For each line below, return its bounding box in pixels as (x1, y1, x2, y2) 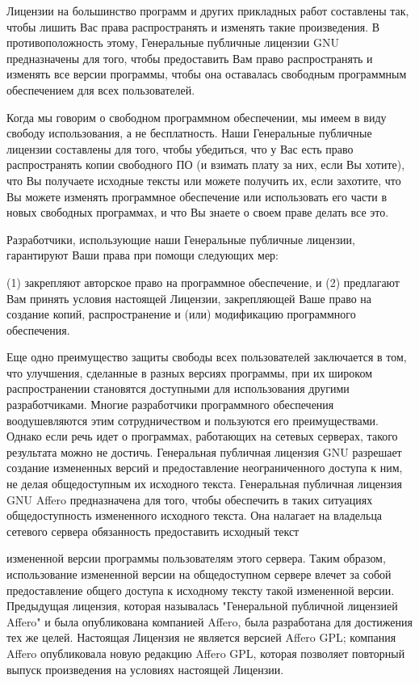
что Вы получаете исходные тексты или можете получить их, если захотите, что (6, 171, 401, 188)
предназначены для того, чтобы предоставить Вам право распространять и (6, 49, 373, 66)
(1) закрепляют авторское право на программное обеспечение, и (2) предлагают (6, 273, 400, 290)
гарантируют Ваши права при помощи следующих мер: (6, 247, 279, 264)
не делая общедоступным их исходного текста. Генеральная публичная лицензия (6, 475, 402, 492)
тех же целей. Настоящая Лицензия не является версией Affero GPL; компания (6, 629, 396, 646)
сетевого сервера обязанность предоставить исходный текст (6, 522, 300, 539)
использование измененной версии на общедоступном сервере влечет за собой (6, 566, 392, 582)
